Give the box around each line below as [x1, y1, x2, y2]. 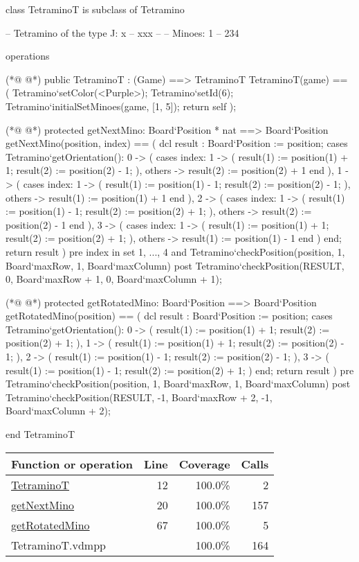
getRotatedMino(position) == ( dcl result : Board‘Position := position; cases [6, 308, 333, 323]
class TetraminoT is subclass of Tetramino [6, 2, 185, 16]
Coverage [178, 455, 230, 472]
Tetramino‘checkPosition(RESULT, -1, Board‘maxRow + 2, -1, [6, 389, 273, 404]
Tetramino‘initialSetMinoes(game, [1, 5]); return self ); [6, 98, 237, 113]
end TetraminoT [6, 427, 75, 441]
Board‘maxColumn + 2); [6, 403, 111, 418]
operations [6, 49, 50, 63]
